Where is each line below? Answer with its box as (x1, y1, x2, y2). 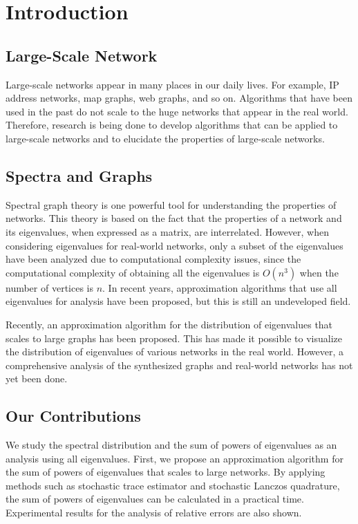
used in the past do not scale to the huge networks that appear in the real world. (6, 104, 348, 118)
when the (299, 265, 339, 279)
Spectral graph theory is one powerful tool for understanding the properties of (6, 197, 337, 212)
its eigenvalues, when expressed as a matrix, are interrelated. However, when (6, 224, 330, 238)
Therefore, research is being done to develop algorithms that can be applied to (6, 118, 338, 132)
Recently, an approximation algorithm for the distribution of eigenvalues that (6, 317, 333, 331)
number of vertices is (6, 280, 93, 294)
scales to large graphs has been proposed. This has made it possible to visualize (6, 330, 342, 345)
